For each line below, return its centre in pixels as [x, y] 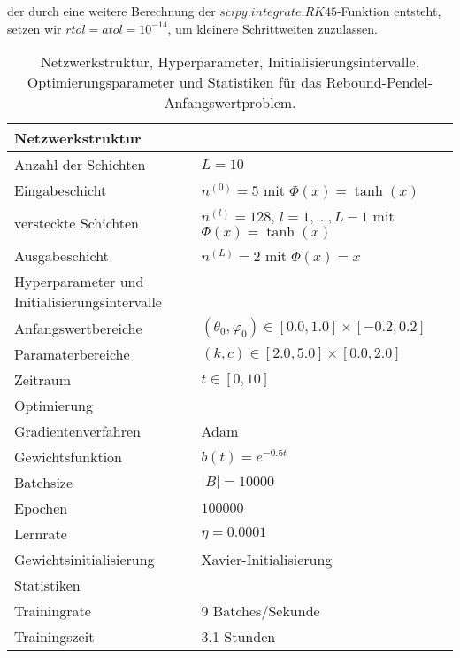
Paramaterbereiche [72, 354]
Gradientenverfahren [77, 431]
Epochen [41, 508]
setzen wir [34, 28]
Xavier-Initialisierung [267, 560]
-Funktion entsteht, [389, 11]
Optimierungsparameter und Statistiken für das [174, 82]
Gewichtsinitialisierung [84, 560]
